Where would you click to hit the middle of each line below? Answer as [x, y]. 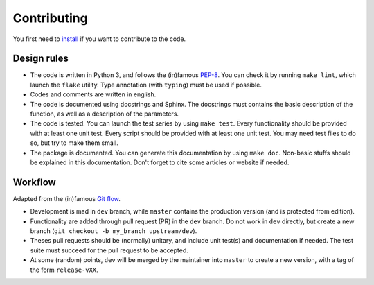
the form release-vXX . [64, 270]
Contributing [50, 18]
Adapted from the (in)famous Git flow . [67, 198]
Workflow [35, 182]
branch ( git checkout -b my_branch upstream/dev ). [114, 231]
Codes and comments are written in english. [93, 94]
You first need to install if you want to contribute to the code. [99, 39]
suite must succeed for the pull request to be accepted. [109, 250]
